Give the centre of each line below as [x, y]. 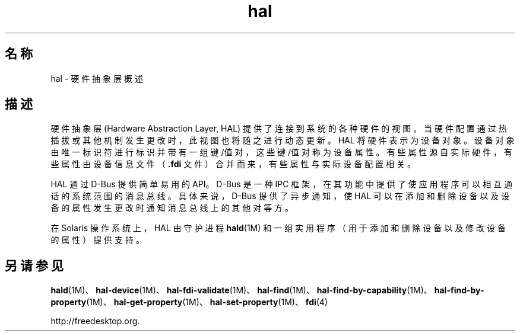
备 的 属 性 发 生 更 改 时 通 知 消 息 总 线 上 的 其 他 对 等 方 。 [172, 208]
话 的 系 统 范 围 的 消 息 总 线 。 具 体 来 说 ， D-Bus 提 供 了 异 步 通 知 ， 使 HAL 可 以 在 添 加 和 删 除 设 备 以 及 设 [280, 196]
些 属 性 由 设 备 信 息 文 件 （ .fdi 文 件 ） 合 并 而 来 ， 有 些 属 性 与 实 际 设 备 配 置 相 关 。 [233, 164]
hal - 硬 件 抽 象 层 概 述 [97, 78]
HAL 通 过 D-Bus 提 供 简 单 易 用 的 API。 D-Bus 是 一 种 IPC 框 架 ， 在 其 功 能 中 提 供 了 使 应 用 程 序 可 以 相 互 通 [282, 184]
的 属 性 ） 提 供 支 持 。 [97, 240]
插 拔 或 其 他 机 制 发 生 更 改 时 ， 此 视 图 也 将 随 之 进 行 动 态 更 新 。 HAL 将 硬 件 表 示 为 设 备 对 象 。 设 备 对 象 [283, 140]
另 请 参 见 [34, 265]
